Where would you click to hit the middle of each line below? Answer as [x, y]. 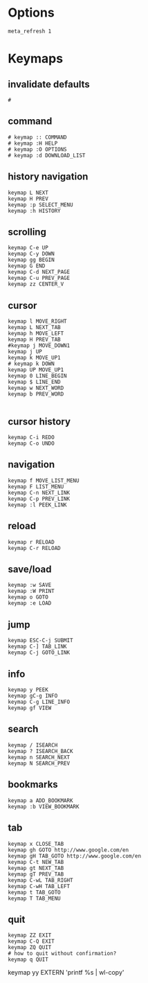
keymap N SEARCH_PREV [39, 763]
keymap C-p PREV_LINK [39, 499]
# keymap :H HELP [33, 143]
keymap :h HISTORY [34, 211]
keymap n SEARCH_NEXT [39, 757]
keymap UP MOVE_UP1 [36, 370]
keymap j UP [25, 352]
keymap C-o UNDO [31, 443]
